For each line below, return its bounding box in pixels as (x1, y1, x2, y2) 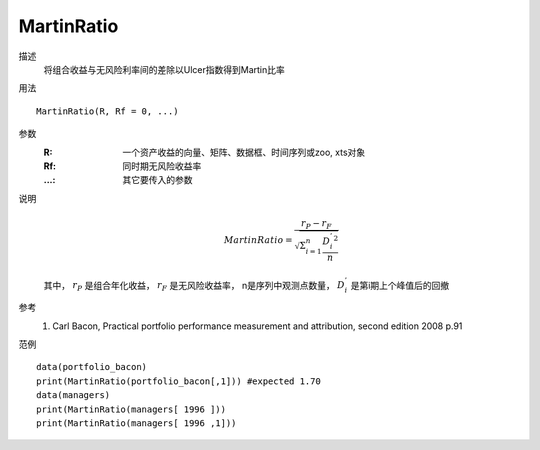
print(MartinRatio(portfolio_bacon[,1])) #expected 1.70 (36, 375, 322, 387)
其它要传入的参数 (122, 174, 193, 186)
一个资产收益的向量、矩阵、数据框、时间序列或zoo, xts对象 (122, 146, 366, 158)
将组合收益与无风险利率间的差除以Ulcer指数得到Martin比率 (43, 63, 285, 75)
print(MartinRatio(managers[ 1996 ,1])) (36, 417, 237, 429)
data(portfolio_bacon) (36, 361, 148, 373)
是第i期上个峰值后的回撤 (350, 279, 450, 291)
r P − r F (300, 217, 332, 231)
